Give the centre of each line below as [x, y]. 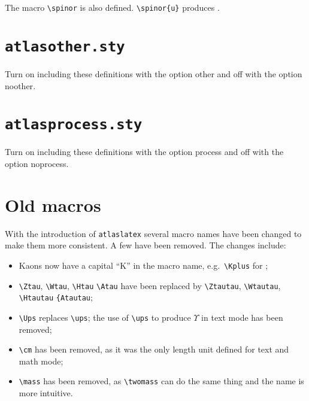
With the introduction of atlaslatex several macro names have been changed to [153, 233]
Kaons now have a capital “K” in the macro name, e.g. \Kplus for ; [143, 265]
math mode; [41, 361]
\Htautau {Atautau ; [56, 297]
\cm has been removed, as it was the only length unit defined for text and [154, 349]
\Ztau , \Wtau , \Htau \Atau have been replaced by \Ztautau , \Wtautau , [150, 285]
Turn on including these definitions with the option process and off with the [144, 152]
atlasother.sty [65, 46]
